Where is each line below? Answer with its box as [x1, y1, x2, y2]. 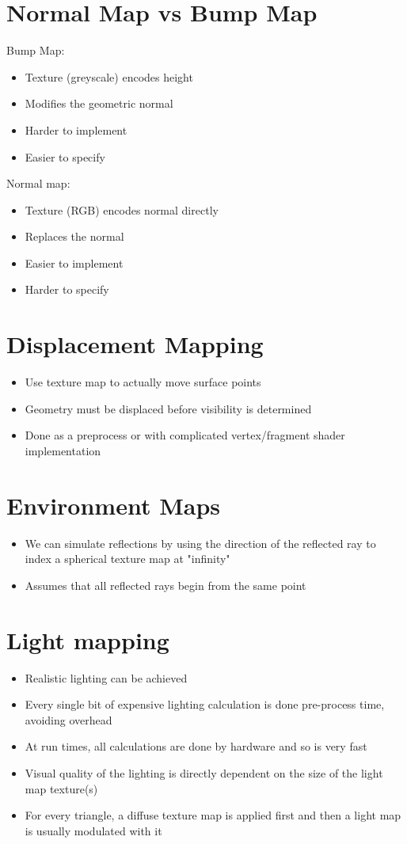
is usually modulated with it [25, 822, 162, 838]
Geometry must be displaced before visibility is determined [25, 400, 312, 416]
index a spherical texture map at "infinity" [25, 550, 230, 567]
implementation [25, 442, 101, 458]
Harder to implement [25, 121, 127, 138]
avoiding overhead [25, 711, 112, 728]
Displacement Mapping [6, 328, 264, 360]
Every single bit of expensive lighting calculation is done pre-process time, [25, 696, 385, 713]
